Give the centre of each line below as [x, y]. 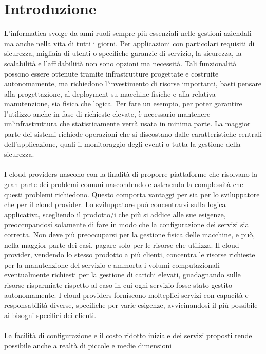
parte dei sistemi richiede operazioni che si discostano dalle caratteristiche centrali [133, 134]
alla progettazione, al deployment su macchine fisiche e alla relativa [110, 93]
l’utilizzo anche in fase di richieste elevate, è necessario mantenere [107, 113]
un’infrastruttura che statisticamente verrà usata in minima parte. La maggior [127, 124]
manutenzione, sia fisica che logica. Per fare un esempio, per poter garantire [123, 104]
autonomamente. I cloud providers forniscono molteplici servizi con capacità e [126, 295]
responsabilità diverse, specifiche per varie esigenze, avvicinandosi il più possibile [131, 305]
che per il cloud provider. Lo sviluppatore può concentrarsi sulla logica [115, 204]
